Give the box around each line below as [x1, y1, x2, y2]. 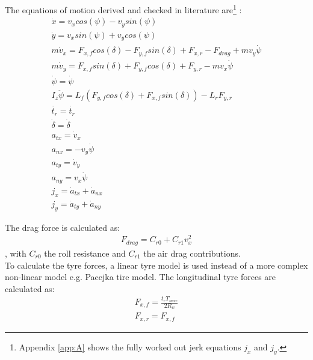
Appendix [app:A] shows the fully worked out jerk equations [19, 340, 241, 353]
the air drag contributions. [143, 246, 241, 259]
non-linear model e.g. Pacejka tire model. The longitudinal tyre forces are [5, 270, 276, 283]
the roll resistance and [44, 246, 126, 259]
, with [5, 246, 26, 259]
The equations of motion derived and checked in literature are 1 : [5, 2, 242, 16]
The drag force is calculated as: [5, 221, 120, 233]
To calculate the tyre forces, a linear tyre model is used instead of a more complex [5, 258, 308, 271]
